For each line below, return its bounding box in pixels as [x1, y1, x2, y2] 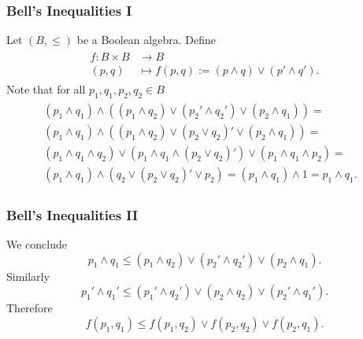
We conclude [6, 236, 67, 252]
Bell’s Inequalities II [6, 205, 139, 224]
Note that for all [6, 80, 86, 97]
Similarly [6, 267, 50, 284]
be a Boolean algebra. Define [76, 31, 216, 48]
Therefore [6, 300, 53, 316]
